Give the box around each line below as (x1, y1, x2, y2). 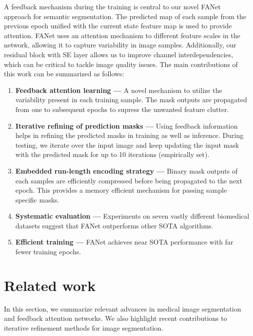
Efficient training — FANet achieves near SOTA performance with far (15, 237, 234, 247)
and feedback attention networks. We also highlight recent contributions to (4, 313, 227, 323)
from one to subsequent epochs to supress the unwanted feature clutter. (15, 104, 229, 114)
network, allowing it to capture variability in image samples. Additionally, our (4, 40, 236, 50)
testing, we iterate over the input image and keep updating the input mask (15, 139, 239, 150)
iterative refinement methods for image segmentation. (4, 322, 163, 333)
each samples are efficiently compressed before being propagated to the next (15, 175, 242, 185)
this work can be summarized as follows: (4, 68, 124, 79)
